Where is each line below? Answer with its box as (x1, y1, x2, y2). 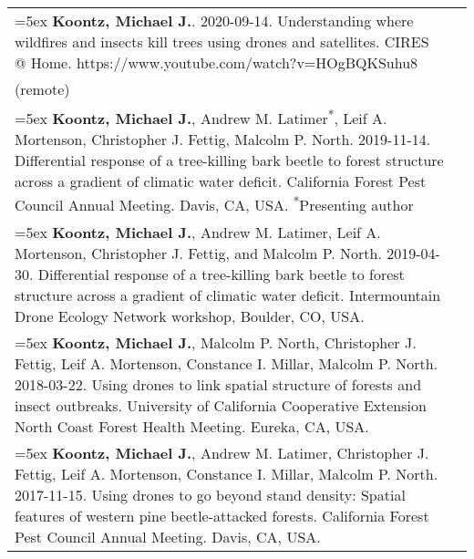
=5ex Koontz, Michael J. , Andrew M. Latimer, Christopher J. (15, 441, 429, 463)
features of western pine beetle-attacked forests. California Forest (15, 504, 429, 526)
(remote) (15, 78, 70, 99)
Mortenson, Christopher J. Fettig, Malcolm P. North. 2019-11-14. (15, 129, 431, 150)
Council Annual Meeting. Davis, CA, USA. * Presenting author (15, 192, 414, 216)
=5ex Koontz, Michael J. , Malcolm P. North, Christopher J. (15, 331, 417, 353)
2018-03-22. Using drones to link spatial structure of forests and (15, 373, 422, 395)
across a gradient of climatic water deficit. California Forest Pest (15, 171, 427, 192)
